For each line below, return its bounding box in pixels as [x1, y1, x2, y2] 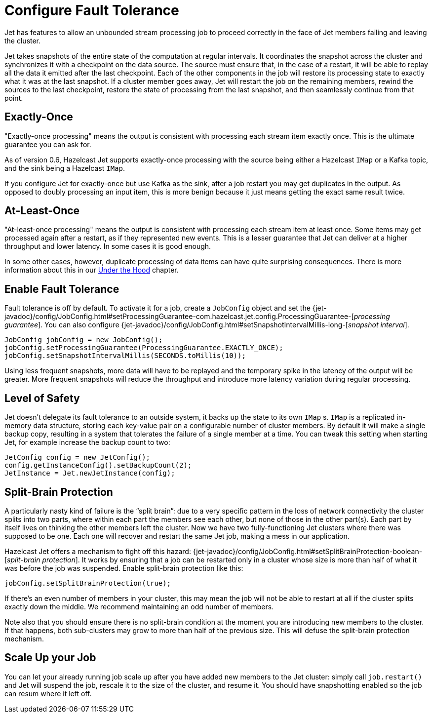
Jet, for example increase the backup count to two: [4, 438, 170, 447]
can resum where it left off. [4, 689, 92, 698]
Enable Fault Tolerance [4, 282, 119, 295]
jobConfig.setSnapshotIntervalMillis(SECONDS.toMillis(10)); [4, 352, 246, 360]
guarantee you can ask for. [4, 140, 91, 149]
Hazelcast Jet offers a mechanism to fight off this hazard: [4, 547, 191, 556]
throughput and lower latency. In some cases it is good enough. [4, 242, 211, 251]
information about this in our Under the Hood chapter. [4, 266, 179, 275]
